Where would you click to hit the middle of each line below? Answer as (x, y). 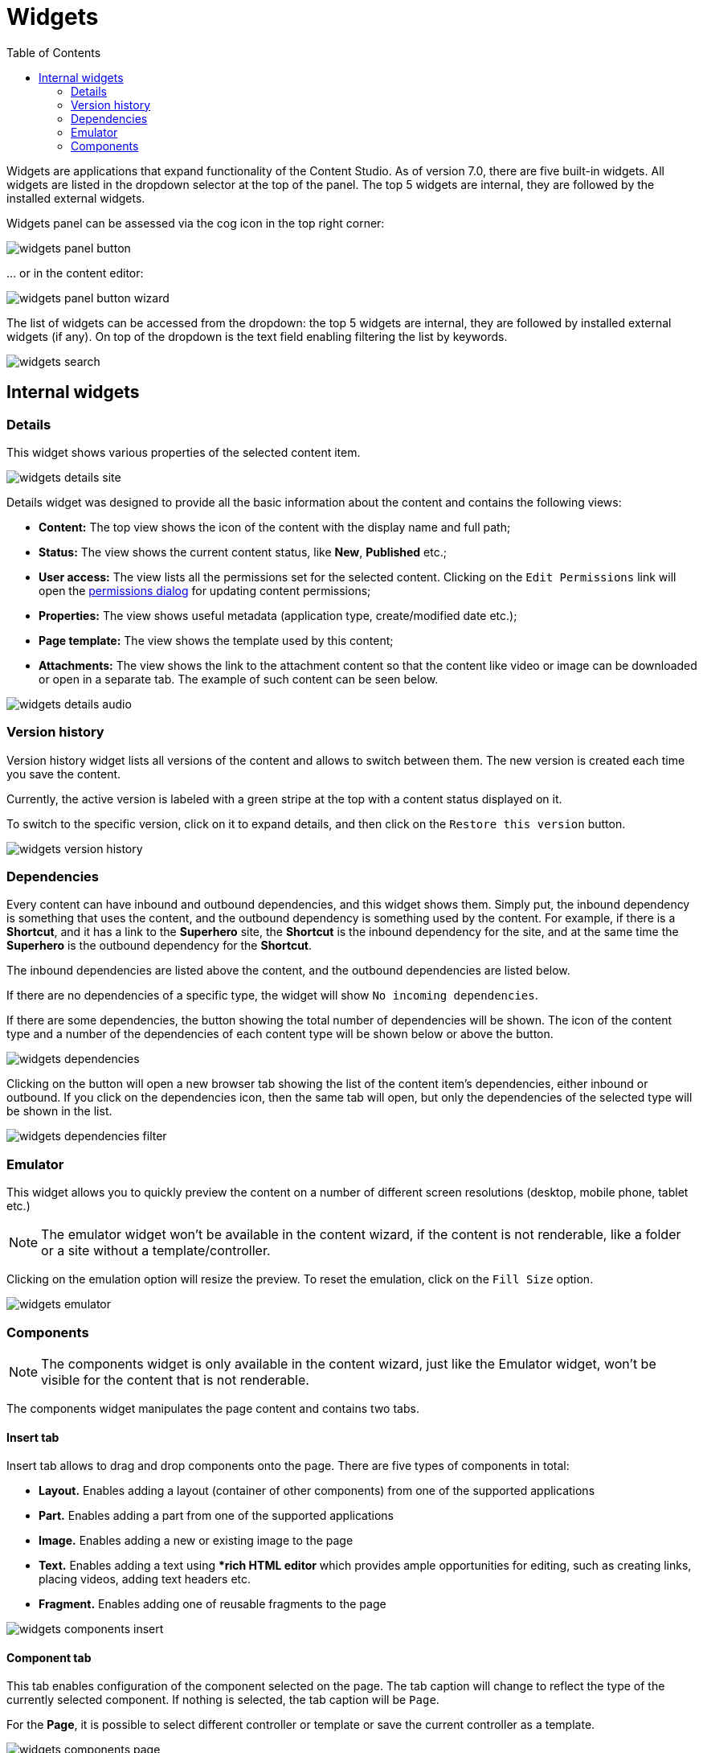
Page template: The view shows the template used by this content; (216, 640)
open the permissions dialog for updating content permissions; (205, 590)
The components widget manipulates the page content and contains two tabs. (213, 1408)
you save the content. (64, 774)
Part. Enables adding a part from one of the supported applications (216, 1516)
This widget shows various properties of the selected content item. (184, 452)
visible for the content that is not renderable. (175, 1379)
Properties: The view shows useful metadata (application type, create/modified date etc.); (278, 615)
